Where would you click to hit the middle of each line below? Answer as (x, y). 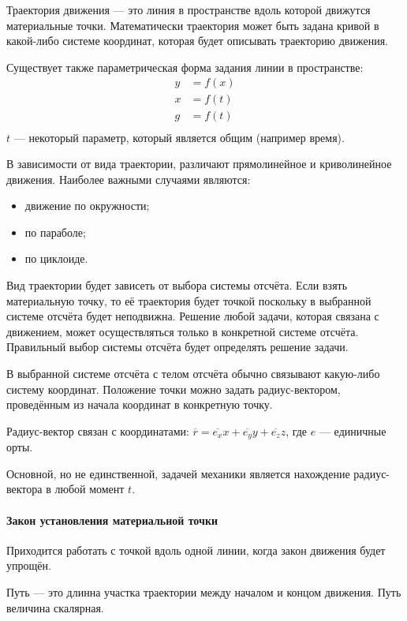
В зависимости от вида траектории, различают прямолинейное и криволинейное (199, 164)
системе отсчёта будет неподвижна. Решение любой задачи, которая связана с (193, 316)
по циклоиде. (56, 258)
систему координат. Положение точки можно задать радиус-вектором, (174, 389)
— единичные (353, 430)
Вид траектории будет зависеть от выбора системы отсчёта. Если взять (177, 285)
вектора (24, 489)
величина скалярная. (55, 607)
